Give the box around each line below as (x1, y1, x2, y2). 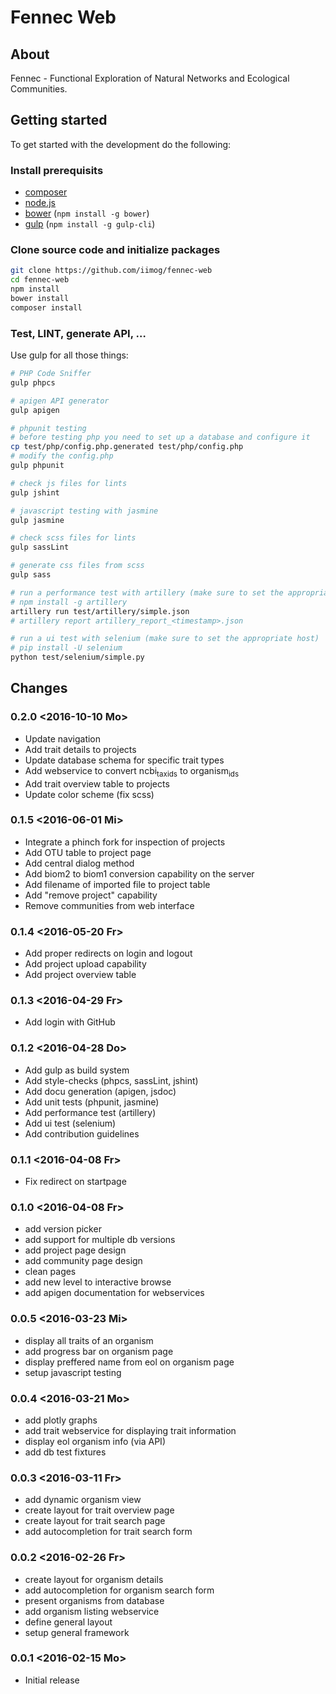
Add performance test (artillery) (24, 1106, 157, 1118)
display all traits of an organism (24, 1334, 154, 1346)
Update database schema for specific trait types (24, 754, 225, 766)
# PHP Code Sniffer (10, 369, 92, 379)
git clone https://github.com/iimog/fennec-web (10, 266, 213, 276)
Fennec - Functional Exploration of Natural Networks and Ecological (10, 72, 290, 84)
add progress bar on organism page (24, 1345, 174, 1357)
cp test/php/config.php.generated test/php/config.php (10, 442, 244, 452)
